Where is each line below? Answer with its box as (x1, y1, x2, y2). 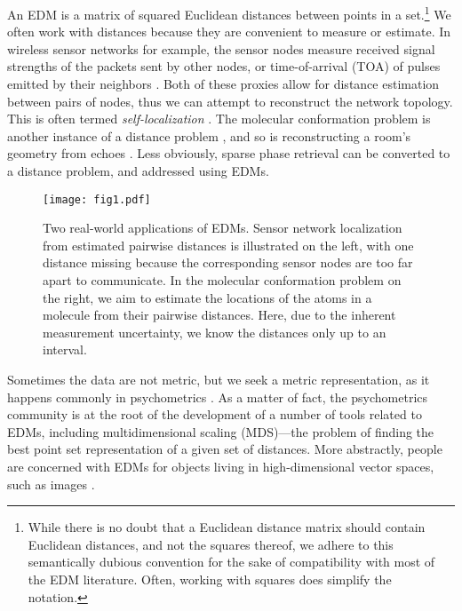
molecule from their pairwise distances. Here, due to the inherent (43, 305, 396, 324)
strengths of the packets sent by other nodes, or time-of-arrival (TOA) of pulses (7, 57, 441, 75)
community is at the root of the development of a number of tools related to (7, 405, 422, 424)
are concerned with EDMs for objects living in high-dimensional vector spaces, (7, 456, 434, 475)
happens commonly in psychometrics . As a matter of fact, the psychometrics (7, 387, 428, 406)
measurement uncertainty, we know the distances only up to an (43, 322, 386, 341)
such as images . (7, 474, 95, 493)
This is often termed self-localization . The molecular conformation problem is (7, 109, 431, 128)
